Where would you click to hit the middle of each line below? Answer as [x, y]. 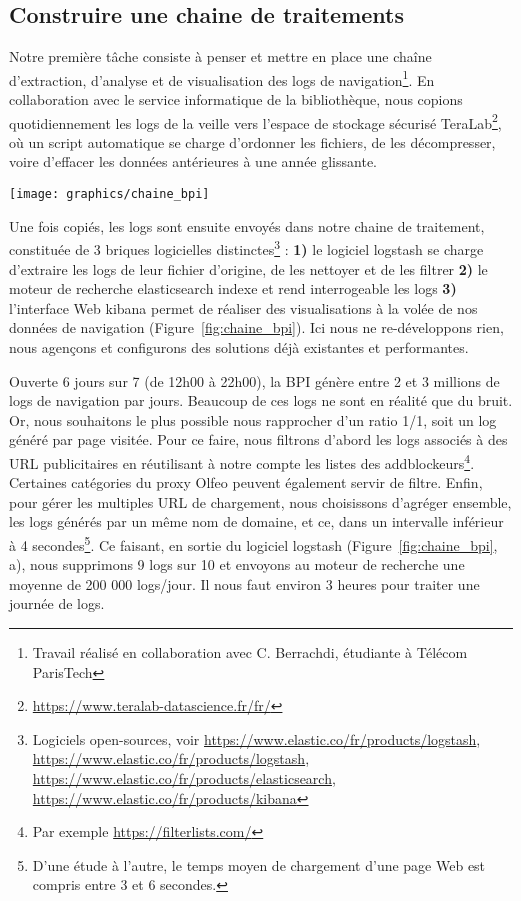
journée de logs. [57, 603]
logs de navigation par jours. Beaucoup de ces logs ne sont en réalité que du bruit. [261, 400]
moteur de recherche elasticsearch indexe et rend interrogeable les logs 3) [233, 288]
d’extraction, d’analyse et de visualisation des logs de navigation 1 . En [222, 78]
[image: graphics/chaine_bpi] [109, 194]
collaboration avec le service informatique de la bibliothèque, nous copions [236, 99]
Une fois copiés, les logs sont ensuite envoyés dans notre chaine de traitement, [247, 225]
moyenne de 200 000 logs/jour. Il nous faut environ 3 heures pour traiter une [244, 583]
